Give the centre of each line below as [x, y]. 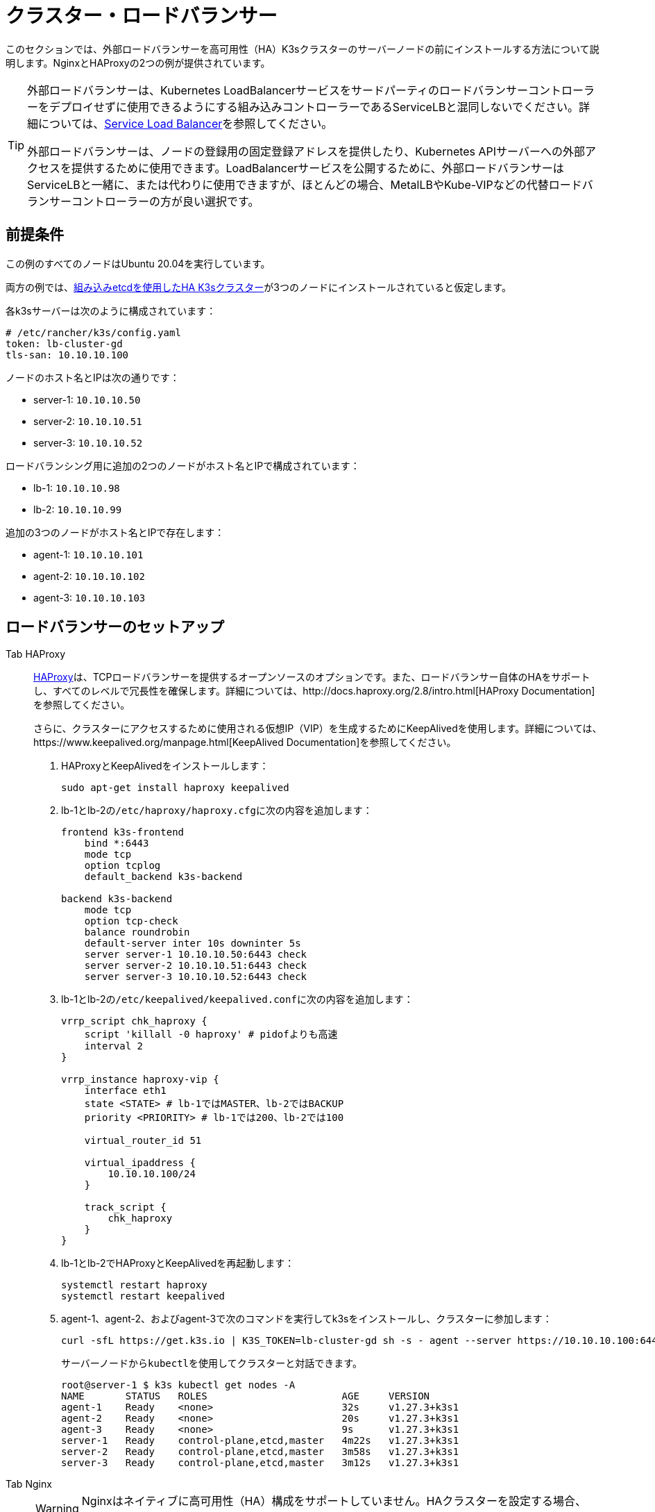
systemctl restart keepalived [143, 1296]
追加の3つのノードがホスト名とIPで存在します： [115, 532]
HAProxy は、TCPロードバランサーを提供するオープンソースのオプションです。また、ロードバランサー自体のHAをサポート [312, 677]
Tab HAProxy [36, 654]
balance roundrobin [137, 932]
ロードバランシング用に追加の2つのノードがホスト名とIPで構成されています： [183, 465]
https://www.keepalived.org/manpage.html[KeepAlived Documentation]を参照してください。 [245, 742]
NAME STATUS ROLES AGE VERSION [246, 1396]
